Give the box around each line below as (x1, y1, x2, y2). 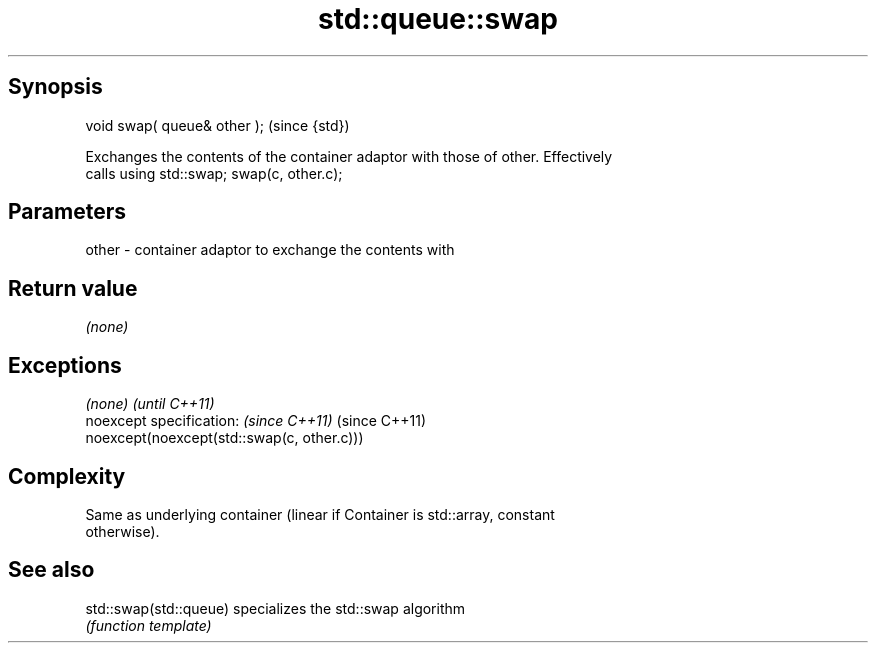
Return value (8, 275, 138, 301)
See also (8, 557, 95, 583)
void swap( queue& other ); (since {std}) (85, 116, 350, 134)
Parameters (8, 199, 126, 225)
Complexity (8, 463, 126, 489)
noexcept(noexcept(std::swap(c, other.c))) (85, 429, 364, 447)
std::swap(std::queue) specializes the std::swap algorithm (85, 599, 466, 617)
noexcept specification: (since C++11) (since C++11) (85, 412, 427, 430)
